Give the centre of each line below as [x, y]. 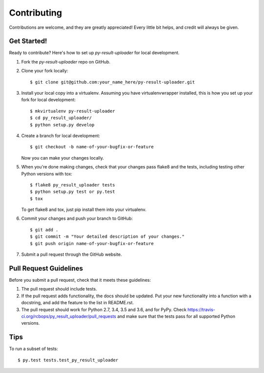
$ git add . [44, 230]
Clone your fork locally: [45, 71]
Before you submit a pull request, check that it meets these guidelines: [80, 280]
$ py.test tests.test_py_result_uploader [68, 360]
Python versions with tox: [47, 174]
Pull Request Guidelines [46, 268]
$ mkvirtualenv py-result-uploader [73, 111]
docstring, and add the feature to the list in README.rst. [77, 303]
